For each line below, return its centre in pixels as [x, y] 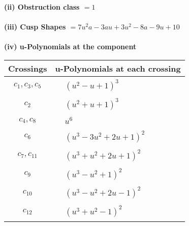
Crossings [28, 68]
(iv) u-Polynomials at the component [70, 46]
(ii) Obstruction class [42, 7]
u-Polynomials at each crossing [118, 68]
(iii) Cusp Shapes [35, 27]
